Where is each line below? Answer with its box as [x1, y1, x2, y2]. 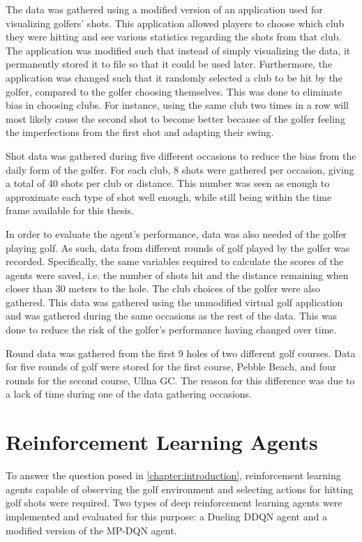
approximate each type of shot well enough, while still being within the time [6, 189, 332, 204]
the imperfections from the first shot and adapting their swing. [6, 125, 274, 140]
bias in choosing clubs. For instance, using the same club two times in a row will [6, 98, 349, 112]
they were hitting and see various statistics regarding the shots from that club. [6, 29, 342, 44]
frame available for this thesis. [6, 203, 134, 218]
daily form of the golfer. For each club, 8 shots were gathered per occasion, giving [6, 162, 354, 176]
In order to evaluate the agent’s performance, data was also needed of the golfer [6, 226, 347, 241]
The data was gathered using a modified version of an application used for [6, 2, 323, 16]
